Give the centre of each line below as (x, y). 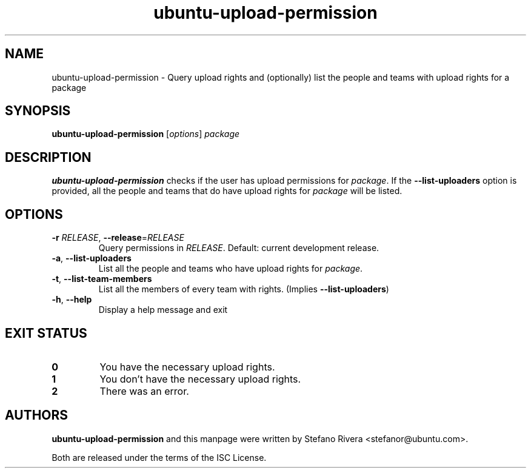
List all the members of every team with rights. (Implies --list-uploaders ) (244, 289)
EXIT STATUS (46, 333)
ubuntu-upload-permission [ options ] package (146, 134)
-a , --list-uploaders (92, 258)
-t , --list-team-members (102, 279)
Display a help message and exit (163, 310)
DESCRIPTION (48, 157)
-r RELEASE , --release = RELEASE (118, 238)
